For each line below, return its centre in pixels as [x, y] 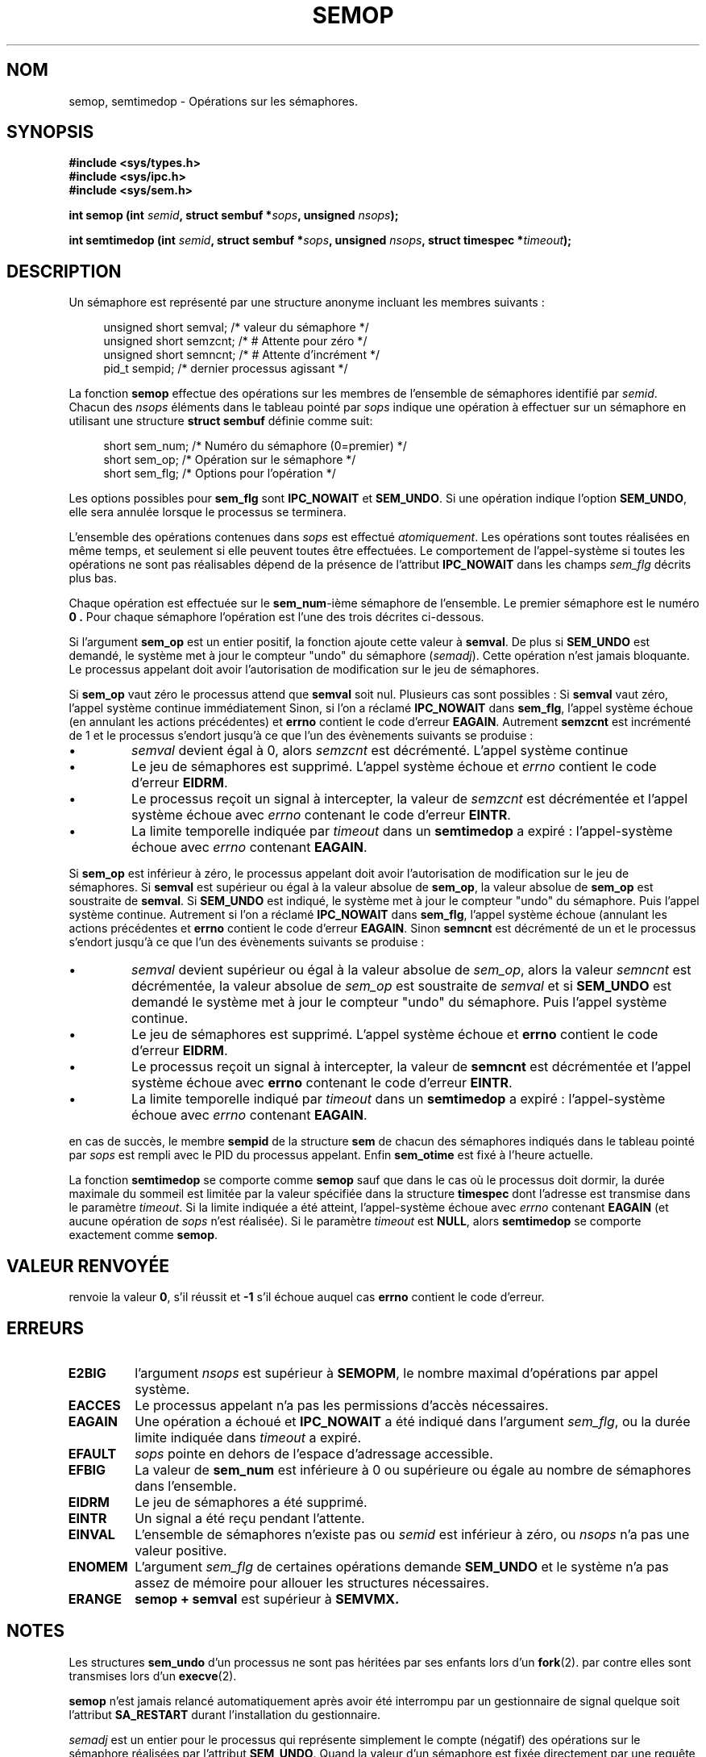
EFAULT [92, 1453]
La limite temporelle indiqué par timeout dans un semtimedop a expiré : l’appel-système [399, 1099]
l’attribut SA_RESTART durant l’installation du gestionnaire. [225, 1714]
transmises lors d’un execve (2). [153, 1676]
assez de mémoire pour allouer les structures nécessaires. [312, 1582]
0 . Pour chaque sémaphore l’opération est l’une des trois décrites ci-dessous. [276, 617]
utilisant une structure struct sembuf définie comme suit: [221, 421]
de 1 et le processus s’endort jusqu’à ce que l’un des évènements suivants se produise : [301, 736]
